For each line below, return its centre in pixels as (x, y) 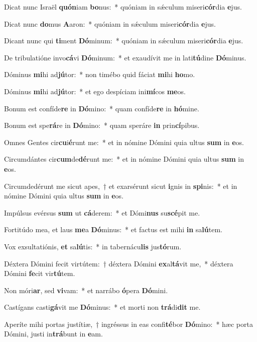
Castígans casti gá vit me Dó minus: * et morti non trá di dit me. (102, 307)
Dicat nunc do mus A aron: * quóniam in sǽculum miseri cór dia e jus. (110, 23)
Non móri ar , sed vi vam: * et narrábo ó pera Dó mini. (86, 290)
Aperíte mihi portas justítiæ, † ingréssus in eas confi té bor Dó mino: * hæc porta (128, 324)
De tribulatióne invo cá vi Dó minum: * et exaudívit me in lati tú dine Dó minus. (125, 57)
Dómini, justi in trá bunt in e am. (53, 334)
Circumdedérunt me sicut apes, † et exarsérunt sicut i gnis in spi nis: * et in (121, 186)
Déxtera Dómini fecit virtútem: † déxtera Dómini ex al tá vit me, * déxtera (119, 263)
